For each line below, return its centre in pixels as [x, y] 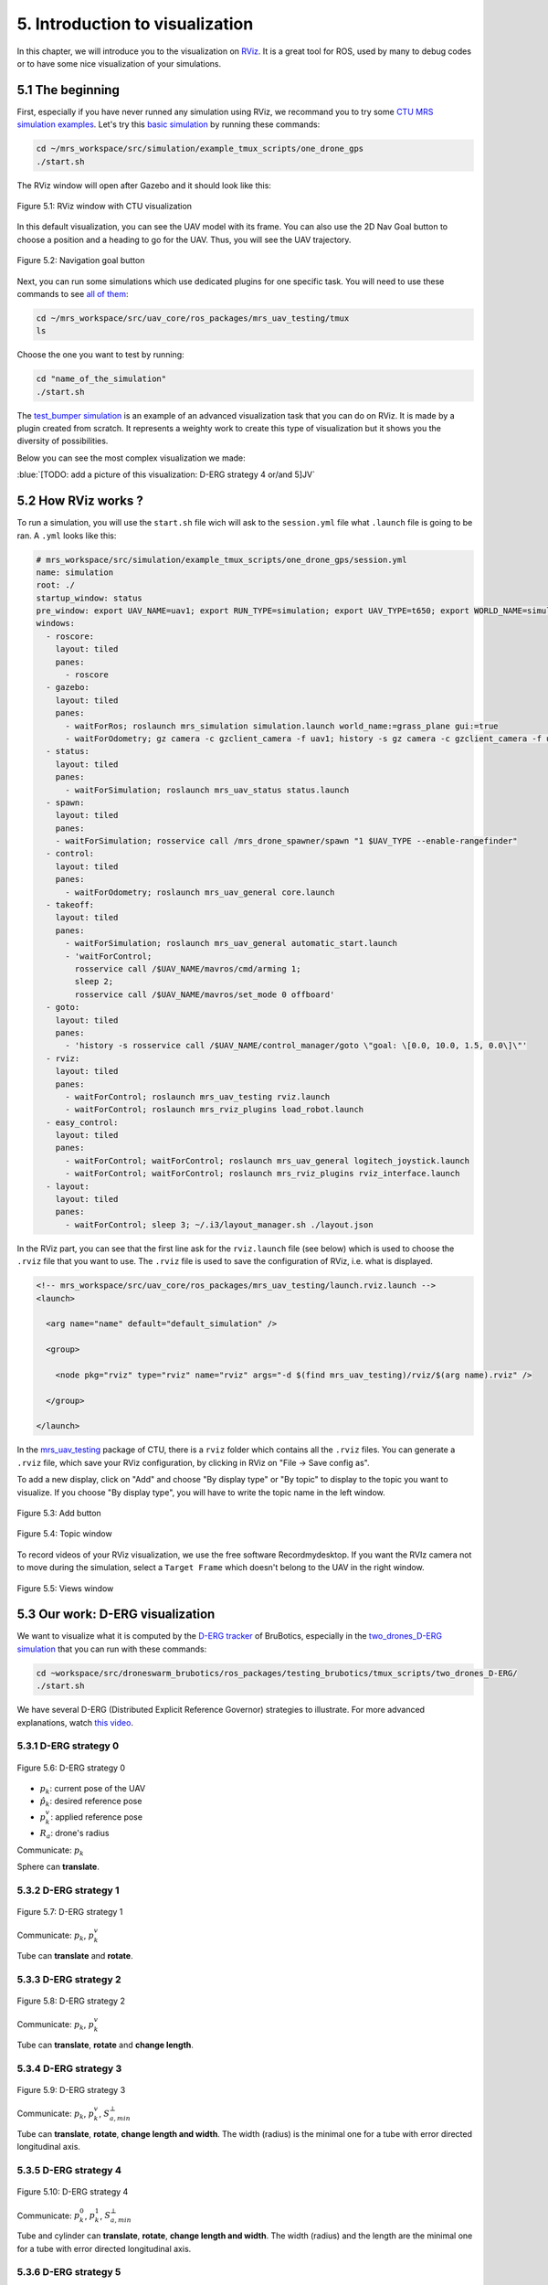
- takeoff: [70, 905]
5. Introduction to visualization [135, 24]
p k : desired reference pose [91, 1802]
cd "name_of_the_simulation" [101, 379]
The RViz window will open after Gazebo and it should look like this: [144, 185]
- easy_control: [82, 1122]
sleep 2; [94, 982]
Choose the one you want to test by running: [100, 355]
